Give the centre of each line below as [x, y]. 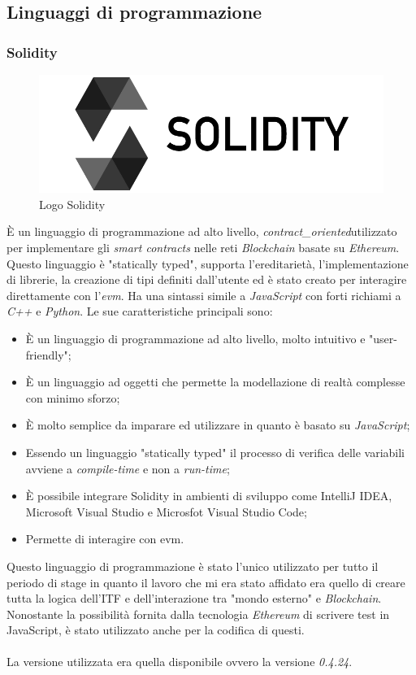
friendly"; [48, 354]
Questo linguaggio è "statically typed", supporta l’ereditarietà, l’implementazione [208, 263]
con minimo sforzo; [73, 397]
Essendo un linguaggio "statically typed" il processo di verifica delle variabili [215, 452]
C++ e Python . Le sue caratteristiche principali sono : [140, 311]
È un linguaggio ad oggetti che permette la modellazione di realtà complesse [215, 382]
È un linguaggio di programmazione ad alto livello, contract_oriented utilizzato [202, 231]
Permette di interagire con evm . [105, 539]
